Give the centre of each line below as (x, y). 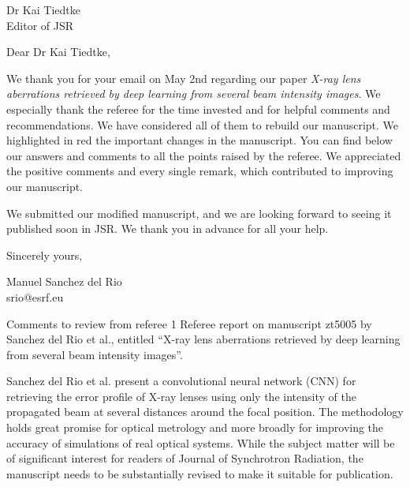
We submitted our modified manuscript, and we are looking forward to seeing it (199, 213)
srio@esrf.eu (35, 296)
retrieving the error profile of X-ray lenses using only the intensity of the (181, 396)
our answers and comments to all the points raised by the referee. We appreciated (204, 155)
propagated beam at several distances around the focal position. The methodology (205, 412)
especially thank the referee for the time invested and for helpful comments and (198, 109)
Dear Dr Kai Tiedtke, (58, 52)
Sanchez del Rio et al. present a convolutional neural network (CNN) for (181, 381)
